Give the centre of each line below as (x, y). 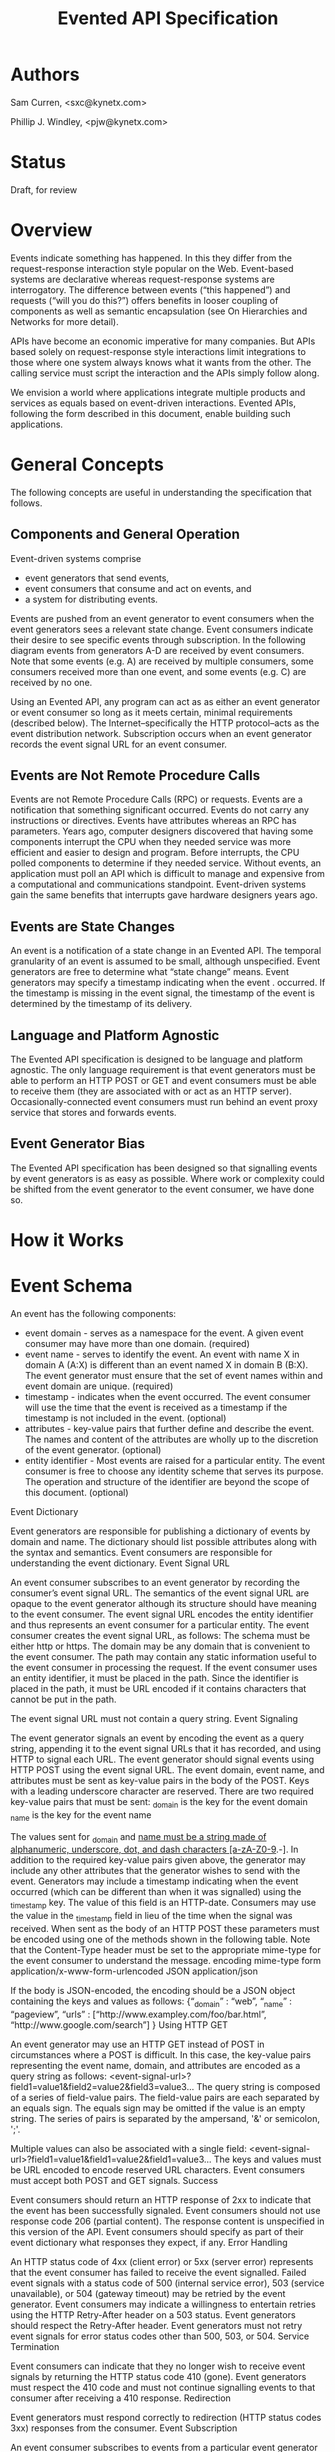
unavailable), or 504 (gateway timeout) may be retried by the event (148, 2293)
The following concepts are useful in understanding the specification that (161, 492)
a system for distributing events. (91, 599)
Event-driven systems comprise (76, 558)
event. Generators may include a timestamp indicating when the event (154, 1881)
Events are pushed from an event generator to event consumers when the (162, 618)
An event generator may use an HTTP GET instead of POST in (137, 2044)
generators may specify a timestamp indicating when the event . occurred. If (168, 983)
